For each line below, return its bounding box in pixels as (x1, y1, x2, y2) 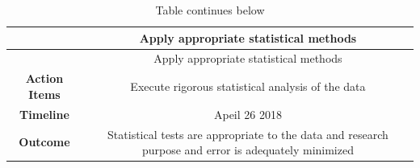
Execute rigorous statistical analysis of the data (130, 78, 366, 95)
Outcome (19, 133, 70, 150)
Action (25, 70, 64, 87)
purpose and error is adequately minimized (141, 141, 354, 158)
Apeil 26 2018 (213, 105, 282, 122)
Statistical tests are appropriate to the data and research (107, 125, 388, 142)
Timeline (19, 105, 69, 122)
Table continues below (155, 2, 265, 18)
